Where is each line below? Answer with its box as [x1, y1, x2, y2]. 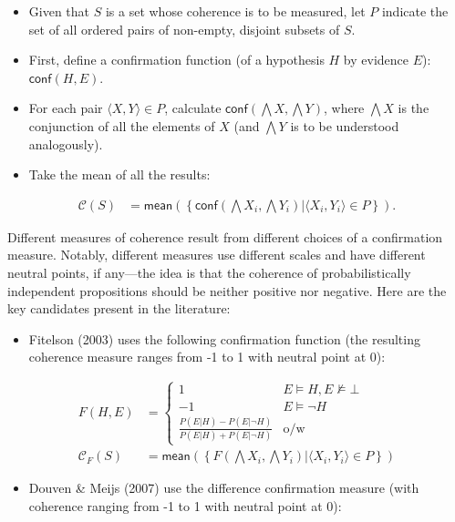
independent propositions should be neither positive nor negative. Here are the [7, 281, 447, 300]
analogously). [28, 134, 103, 153]
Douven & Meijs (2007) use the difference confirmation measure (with [28, 478, 419, 497]
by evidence [343, 50, 409, 69]
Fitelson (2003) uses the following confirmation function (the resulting [28, 329, 420, 348]
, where [323, 98, 365, 118]
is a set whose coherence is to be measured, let [105, 2, 366, 20]
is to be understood [290, 116, 399, 135]
